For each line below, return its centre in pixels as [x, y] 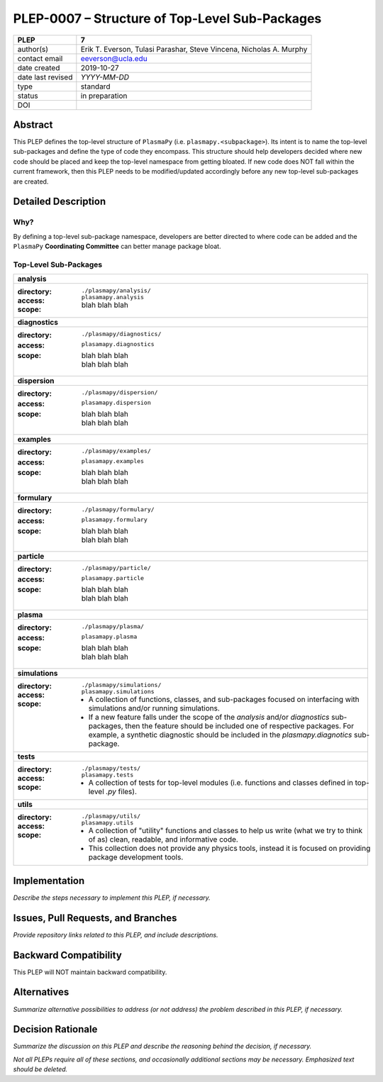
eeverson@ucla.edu [114, 58]
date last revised [45, 77]
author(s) [33, 49]
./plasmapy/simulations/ [121, 685]
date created [39, 67]
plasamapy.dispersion [116, 403]
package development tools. [136, 857]
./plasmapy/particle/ [116, 568]
